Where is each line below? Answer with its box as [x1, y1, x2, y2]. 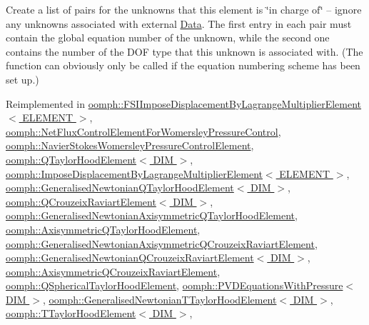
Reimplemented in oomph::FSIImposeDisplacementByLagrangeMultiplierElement [6, 96, 362, 111]
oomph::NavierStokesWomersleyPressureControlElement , [6, 138, 254, 153]
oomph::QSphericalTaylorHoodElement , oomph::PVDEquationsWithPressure [6, 278, 343, 293]
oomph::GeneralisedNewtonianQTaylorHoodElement [6, 180, 234, 195]
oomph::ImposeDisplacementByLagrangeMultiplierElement [6, 166, 263, 181]
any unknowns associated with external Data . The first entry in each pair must [6, 16, 352, 31]
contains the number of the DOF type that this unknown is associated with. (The [6, 44, 363, 59]
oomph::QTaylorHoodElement [6, 151, 137, 166]
